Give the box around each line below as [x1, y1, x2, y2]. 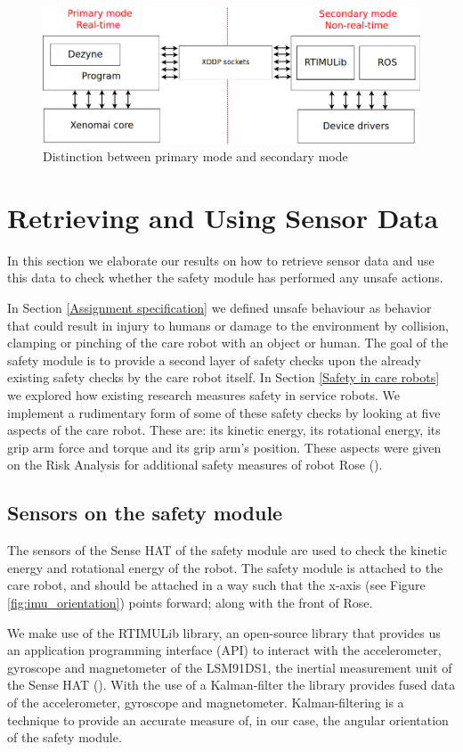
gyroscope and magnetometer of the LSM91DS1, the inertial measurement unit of [7, 658, 452, 676]
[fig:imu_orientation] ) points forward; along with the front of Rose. [7, 593, 373, 611]
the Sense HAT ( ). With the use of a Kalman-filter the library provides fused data [7, 675, 456, 694]
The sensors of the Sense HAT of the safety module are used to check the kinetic [7, 541, 447, 560]
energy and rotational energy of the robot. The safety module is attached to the [7, 558, 443, 576]
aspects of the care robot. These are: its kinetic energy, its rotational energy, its [7, 421, 441, 439]
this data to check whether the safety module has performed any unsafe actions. [7, 268, 443, 287]
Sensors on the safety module [7, 499, 283, 527]
